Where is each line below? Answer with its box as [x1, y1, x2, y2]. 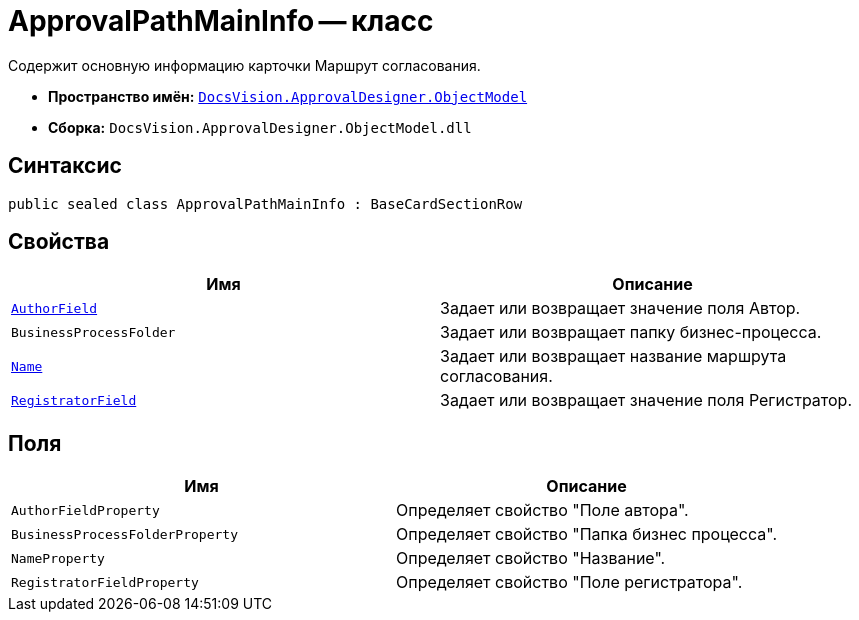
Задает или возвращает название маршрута [440, 346, 787, 367]
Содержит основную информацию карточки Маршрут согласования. [8, 56, 481, 74]
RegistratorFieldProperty [11, 574, 199, 590]
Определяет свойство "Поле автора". [396, 500, 689, 521]
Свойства [8, 229, 110, 255]
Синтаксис [8, 153, 122, 179]
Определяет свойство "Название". [396, 548, 666, 569]
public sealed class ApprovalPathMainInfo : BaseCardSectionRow [8, 195, 523, 212]
